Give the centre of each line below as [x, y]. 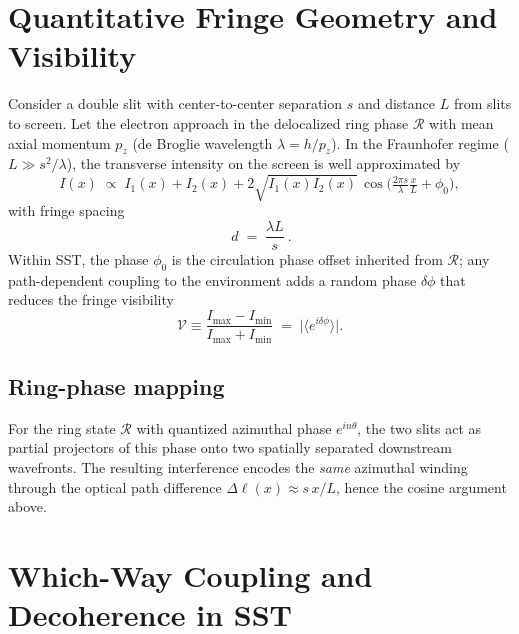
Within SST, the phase [78, 259]
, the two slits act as [419, 427]
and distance [396, 103]
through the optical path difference [115, 486]
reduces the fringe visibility [91, 299]
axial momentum [59, 142]
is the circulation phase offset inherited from [307, 259]
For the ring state [62, 427]
